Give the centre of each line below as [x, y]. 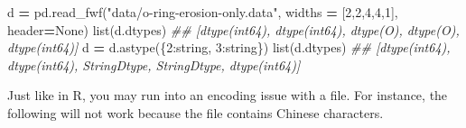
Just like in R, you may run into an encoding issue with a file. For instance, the [228, 95]
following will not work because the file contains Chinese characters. [196, 112]
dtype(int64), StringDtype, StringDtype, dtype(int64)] [154, 64]
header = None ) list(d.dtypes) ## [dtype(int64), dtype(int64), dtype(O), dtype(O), [233, 29]
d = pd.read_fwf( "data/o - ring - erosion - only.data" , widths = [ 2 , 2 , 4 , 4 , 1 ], [203, 12]
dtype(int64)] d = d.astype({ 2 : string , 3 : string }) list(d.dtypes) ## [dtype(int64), [229, 47]
